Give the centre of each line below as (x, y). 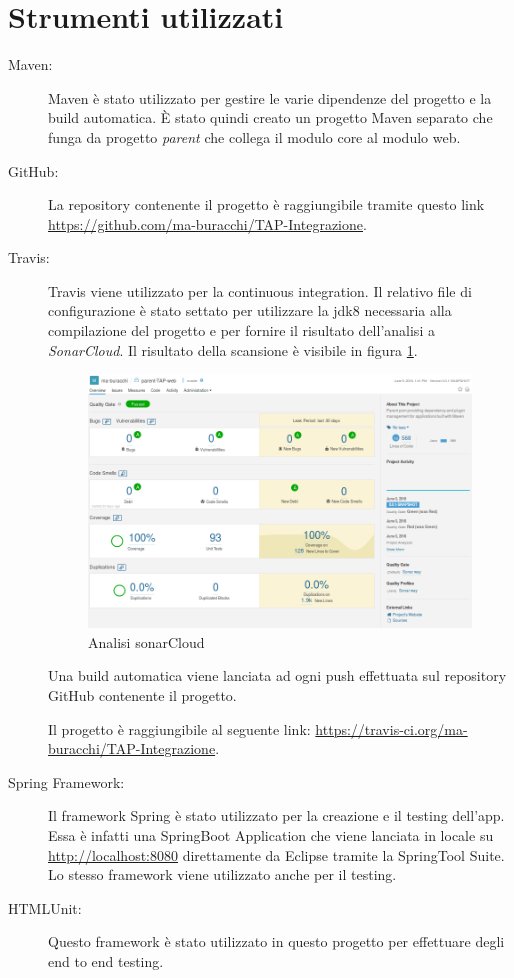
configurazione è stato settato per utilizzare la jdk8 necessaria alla (250, 310)
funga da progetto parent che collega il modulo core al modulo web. (254, 136)
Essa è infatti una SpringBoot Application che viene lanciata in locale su (271, 834)
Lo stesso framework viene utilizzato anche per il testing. (222, 874)
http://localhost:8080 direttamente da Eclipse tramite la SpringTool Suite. (276, 854)
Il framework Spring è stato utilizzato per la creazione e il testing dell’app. (276, 815)
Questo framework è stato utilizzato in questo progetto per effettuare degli (276, 941)
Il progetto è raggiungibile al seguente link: (179, 728)
